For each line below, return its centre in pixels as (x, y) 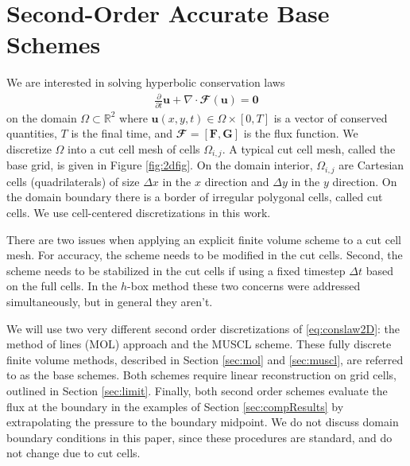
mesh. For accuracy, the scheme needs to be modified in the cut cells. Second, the (205, 255)
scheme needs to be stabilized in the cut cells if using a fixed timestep (176, 270)
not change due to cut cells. (73, 453)
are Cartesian (371, 165)
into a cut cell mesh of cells (134, 148)
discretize (29, 148)
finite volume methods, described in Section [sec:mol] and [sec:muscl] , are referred (205, 359)
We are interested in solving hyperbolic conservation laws (146, 82)
